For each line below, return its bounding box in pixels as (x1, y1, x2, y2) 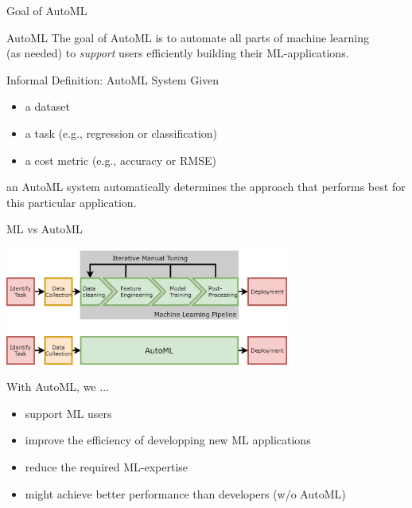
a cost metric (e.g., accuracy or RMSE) (25, 151, 216, 168)
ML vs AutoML (6, 221, 83, 237)
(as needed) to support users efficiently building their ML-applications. (6, 45, 349, 61)
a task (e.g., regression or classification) (25, 124, 218, 141)
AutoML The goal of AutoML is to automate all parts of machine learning (6, 29, 370, 45)
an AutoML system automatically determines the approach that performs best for (6, 178, 406, 195)
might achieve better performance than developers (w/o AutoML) (25, 485, 346, 502)
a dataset (25, 98, 70, 115)
